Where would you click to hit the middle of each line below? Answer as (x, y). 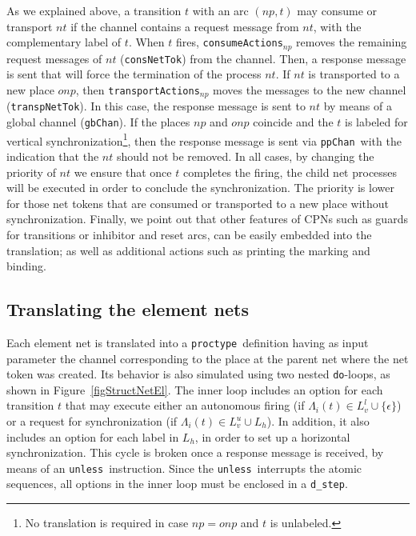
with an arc (220, 10)
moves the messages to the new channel (310, 89)
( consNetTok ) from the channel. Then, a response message (263, 58)
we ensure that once (123, 172)
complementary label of (64, 42)
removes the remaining (352, 42)
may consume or (337, 10)
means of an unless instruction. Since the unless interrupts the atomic (184, 468)
